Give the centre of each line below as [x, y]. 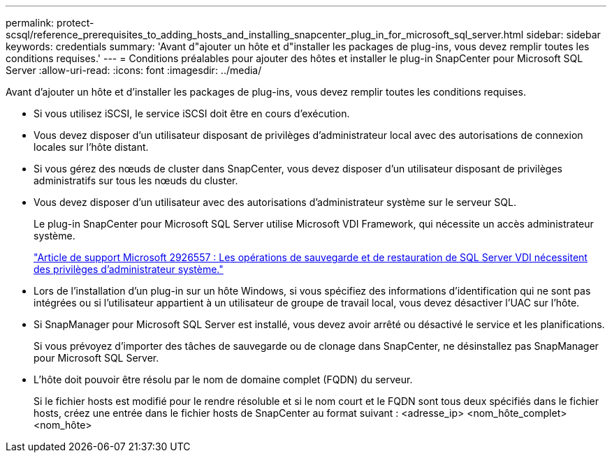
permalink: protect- [50, 23]
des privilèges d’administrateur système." [129, 269]
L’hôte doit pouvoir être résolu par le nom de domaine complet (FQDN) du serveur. [223, 379]
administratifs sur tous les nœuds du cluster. [136, 180]
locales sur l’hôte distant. [91, 147]
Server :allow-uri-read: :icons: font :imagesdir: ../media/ [134, 70]
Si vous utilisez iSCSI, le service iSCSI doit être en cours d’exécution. [192, 113]
